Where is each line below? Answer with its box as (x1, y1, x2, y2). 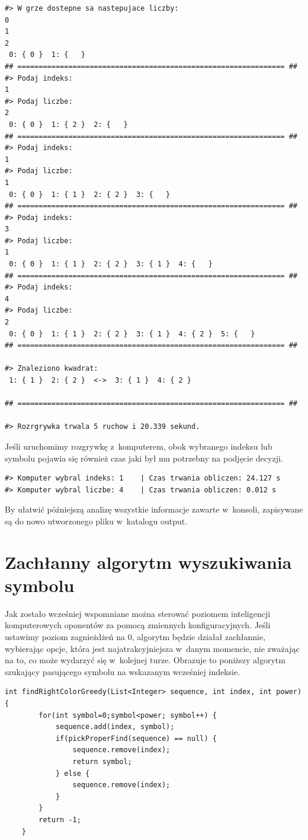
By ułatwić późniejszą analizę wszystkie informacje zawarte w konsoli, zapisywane (5, 503, 303, 516)
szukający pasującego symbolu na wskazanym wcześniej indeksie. (5, 665, 240, 677)
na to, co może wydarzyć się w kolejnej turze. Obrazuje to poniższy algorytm (5, 654, 285, 666)
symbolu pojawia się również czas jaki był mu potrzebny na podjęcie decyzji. (5, 451, 283, 464)
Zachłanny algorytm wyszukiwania (5, 549, 292, 574)
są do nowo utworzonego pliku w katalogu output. (5, 514, 188, 527)
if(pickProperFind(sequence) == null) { (55, 734, 217, 743)
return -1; (38, 815, 81, 824)
